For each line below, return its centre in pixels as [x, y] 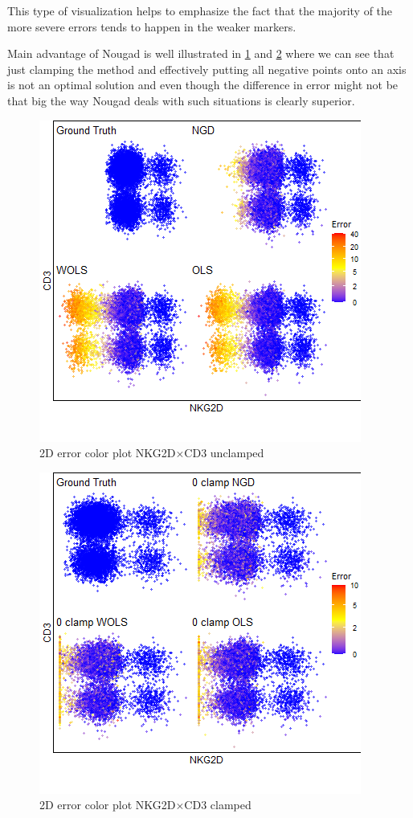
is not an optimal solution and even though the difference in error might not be [203, 85]
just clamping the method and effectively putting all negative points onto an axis [207, 69]
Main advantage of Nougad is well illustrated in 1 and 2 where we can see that [201, 53]
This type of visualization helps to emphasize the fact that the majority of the [200, 10]
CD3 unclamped [224, 453]
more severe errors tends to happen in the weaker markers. [152, 26]
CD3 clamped [218, 805]
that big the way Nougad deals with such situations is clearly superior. [181, 100]
